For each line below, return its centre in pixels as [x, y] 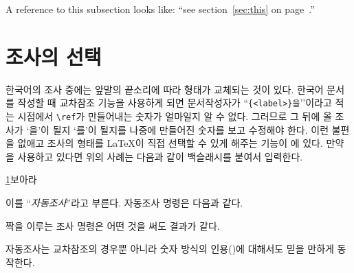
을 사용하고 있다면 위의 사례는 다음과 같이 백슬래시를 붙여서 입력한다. [154, 156]
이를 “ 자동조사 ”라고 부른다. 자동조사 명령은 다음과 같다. [124, 202]
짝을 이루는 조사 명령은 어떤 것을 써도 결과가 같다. [113, 225]
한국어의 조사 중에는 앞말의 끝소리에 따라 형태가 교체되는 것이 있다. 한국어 [165, 89]
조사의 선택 [54, 56]
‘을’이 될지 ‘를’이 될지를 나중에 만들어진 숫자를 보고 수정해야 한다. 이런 [178, 129]
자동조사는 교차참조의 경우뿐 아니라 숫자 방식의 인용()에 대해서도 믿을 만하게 [170, 249]
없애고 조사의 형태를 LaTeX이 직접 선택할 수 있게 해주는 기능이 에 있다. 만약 [181, 143]
